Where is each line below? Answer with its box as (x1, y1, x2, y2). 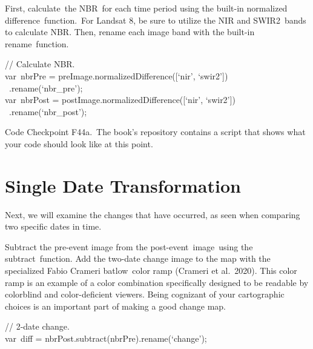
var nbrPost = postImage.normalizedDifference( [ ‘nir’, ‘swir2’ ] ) (5, 93, 236, 106)
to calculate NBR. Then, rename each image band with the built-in (5, 25, 255, 38)
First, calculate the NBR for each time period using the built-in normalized (5, 2, 288, 14)
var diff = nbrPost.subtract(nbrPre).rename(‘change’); (5, 332, 207, 344)
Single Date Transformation (5, 173, 241, 198)
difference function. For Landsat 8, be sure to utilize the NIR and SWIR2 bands (5, 13, 306, 26)
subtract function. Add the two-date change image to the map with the (5, 252, 271, 265)
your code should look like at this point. (5, 137, 153, 150)
